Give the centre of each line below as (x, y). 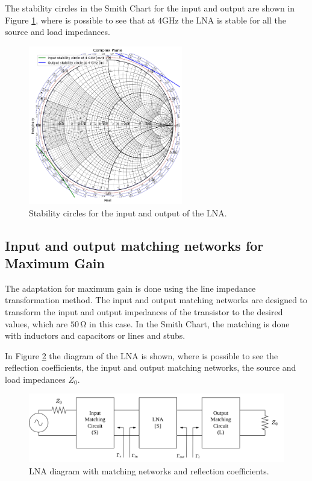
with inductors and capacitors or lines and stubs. (95, 335)
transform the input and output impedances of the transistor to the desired (144, 311)
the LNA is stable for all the (234, 20)
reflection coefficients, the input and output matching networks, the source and (151, 367)
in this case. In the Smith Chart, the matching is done (189, 323)
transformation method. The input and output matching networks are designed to (156, 300)
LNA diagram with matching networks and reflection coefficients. (149, 470)
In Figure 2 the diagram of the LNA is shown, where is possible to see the (142, 355)
